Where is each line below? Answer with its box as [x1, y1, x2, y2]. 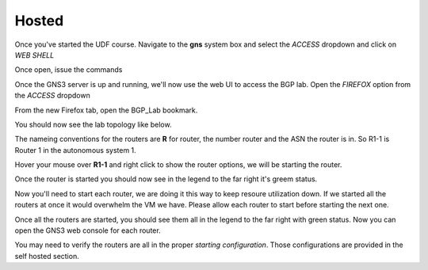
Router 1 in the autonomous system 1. [14, 145, 136, 154]
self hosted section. [14, 251, 79, 260]
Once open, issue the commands [14, 65, 123, 74]
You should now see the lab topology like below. [14, 120, 172, 129]
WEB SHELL [14, 50, 55, 59]
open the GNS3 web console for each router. [14, 226, 162, 235]
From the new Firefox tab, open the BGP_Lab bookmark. [14, 105, 198, 115]
